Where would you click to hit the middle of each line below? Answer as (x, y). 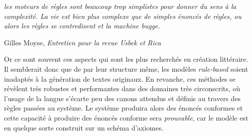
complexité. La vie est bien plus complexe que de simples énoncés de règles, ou (123, 16)
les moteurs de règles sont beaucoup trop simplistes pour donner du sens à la (120, 6)
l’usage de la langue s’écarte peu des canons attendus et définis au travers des (123, 98)
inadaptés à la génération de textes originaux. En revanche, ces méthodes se (120, 78)
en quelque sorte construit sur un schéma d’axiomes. (84, 127)
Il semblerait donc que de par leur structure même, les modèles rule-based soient (126, 68)
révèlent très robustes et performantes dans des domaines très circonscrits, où (122, 88)
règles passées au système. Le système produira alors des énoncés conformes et (124, 108)
